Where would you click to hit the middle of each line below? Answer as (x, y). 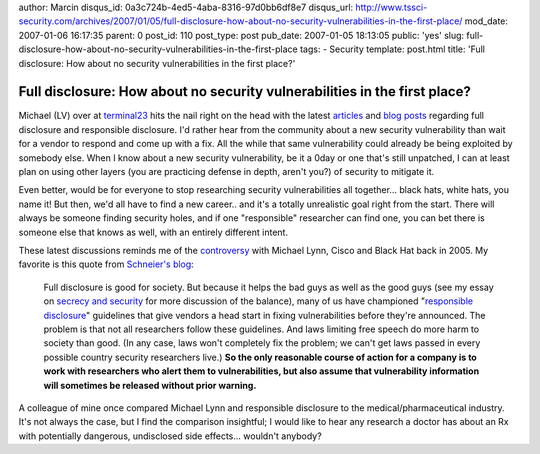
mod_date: (486, 21)
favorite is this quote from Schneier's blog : (106, 264)
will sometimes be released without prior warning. (150, 385)
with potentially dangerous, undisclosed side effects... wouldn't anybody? (170, 436)
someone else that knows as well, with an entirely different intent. (153, 232)
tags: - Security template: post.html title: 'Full (392, 49)
